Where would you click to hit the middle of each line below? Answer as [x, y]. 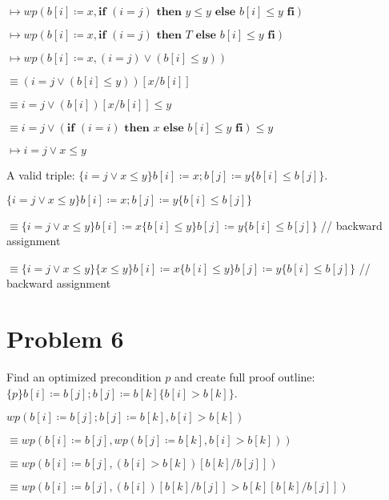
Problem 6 [65, 339]
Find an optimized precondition [84, 377]
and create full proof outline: [245, 377]
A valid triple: [41, 175]
